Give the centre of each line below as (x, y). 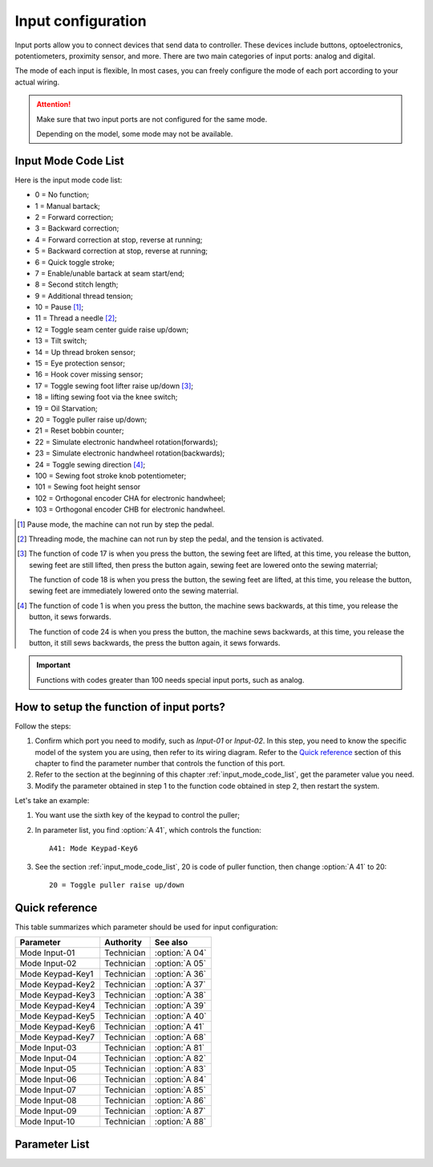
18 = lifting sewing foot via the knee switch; (106, 397)
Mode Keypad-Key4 (58, 1006)
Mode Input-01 (47, 953)
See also (171, 942)
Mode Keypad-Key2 (57, 985)
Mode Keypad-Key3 (57, 995)
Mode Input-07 (48, 1090)
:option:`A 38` (180, 995)
